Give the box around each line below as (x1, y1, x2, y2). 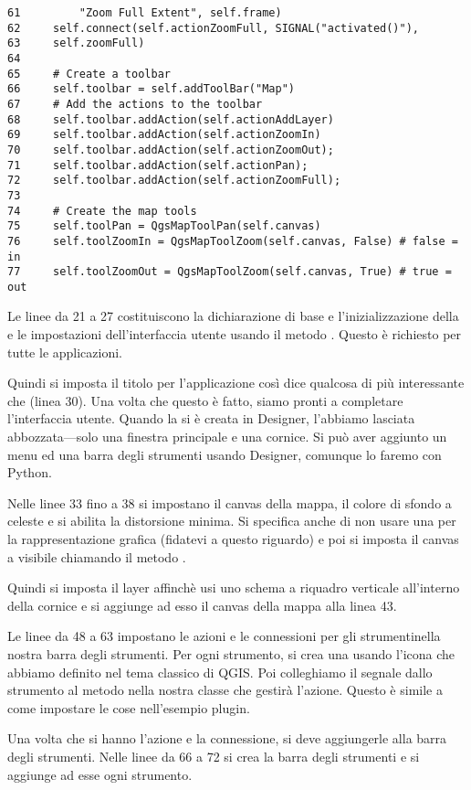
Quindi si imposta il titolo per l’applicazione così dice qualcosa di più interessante (7, 373, 465, 392)
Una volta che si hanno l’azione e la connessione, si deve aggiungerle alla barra (7, 729, 447, 748)
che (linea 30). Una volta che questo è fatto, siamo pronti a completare (7, 390, 403, 410)
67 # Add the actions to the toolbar (7, 97, 263, 111)
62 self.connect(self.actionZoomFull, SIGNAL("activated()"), (7, 21, 420, 35)
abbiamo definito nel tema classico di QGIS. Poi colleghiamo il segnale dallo (7, 662, 433, 681)
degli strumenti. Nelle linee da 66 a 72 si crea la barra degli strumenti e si (7, 746, 420, 765)
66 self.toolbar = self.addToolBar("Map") (7, 82, 295, 96)
